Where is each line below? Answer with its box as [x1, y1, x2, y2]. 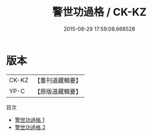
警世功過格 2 [14, 124, 46, 131]
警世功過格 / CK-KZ [52, 5, 147, 19]
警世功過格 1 [14, 116, 45, 123]
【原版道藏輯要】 [34, 87, 82, 95]
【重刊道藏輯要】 [34, 76, 82, 85]
